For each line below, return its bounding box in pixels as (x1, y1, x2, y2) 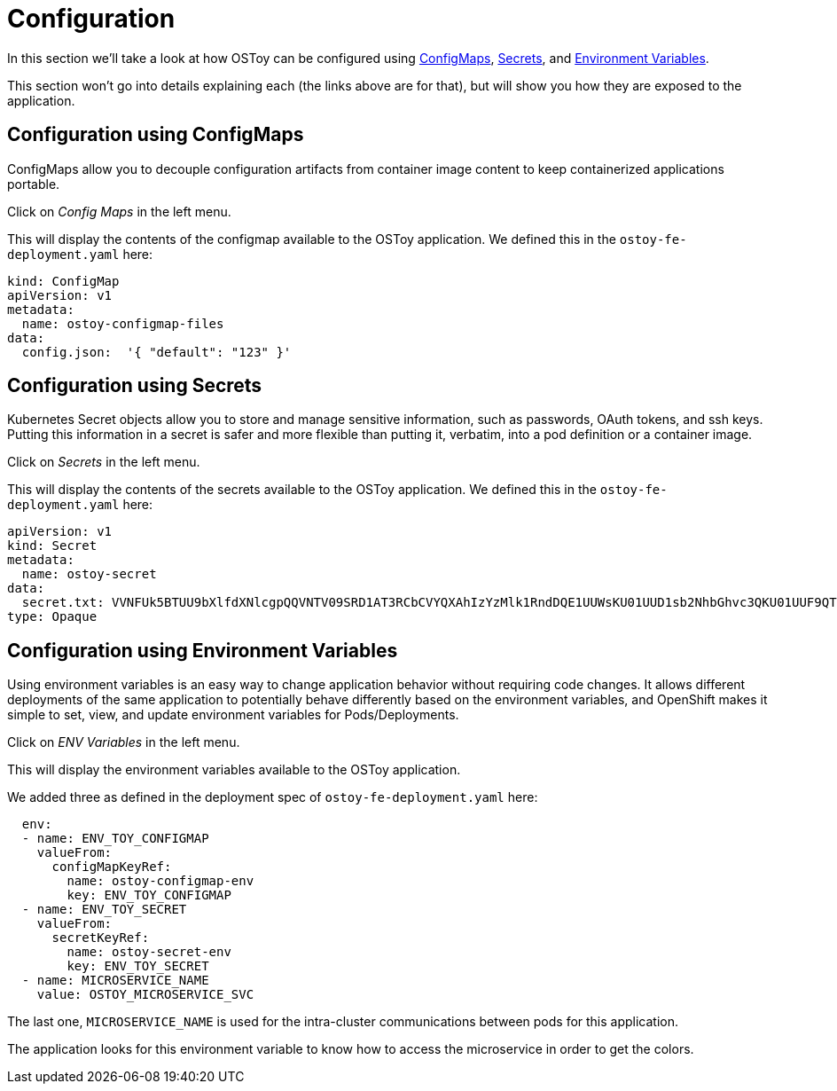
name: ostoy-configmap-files (21, 316, 224, 331)
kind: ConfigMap (7, 273, 120, 288)
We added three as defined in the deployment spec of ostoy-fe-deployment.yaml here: (7, 789, 538, 805)
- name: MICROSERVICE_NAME (21, 973, 209, 988)
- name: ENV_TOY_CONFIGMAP (21, 831, 209, 846)
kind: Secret (7, 538, 98, 553)
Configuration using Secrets (7, 374, 262, 397)
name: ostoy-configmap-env (66, 874, 254, 889)
